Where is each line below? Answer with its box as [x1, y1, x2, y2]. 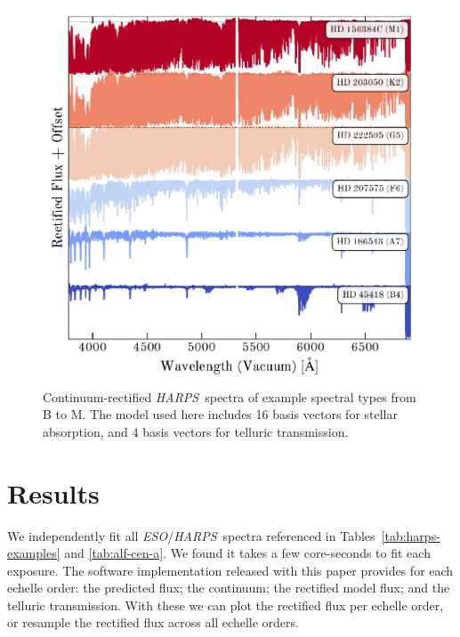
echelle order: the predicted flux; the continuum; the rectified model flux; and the [7, 578, 450, 597]
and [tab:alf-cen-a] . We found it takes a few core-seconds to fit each [64, 544, 431, 562]
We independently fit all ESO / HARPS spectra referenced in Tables [7, 526, 375, 544]
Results [7, 474, 100, 511]
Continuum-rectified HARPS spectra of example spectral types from [43, 387, 416, 406]
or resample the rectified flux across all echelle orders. [7, 613, 299, 632]
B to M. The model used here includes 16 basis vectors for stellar [43, 405, 398, 423]
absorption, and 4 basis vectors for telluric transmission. [43, 422, 349, 440]
